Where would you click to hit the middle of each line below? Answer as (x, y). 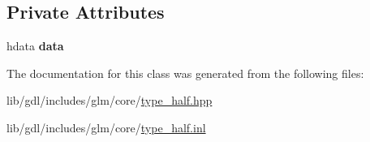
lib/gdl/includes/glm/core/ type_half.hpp (110, 100)
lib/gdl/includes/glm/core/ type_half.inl (106, 127)
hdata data (35, 46)
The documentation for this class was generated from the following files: (185, 73)
